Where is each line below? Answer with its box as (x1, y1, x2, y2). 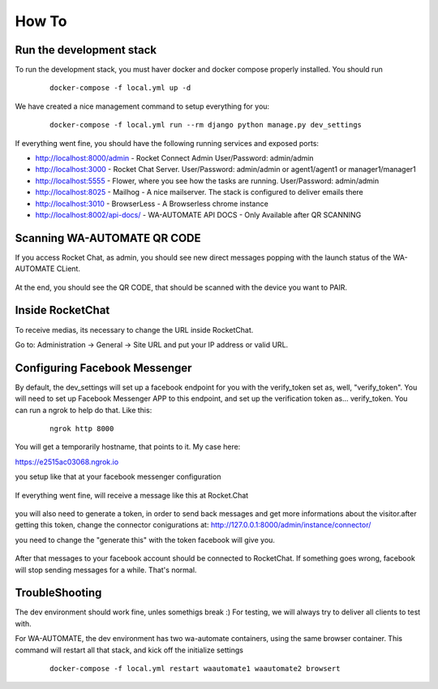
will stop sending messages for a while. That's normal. (15, 565, 197, 575)
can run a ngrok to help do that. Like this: (15, 405, 152, 415)
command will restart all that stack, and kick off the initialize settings (15, 645, 243, 655)
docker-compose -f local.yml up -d (49, 84, 191, 93)
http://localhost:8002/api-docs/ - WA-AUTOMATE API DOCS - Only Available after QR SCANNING (35, 209, 362, 219)
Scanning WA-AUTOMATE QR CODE (15, 231, 202, 245)
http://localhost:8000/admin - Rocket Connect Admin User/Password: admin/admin (35, 153, 314, 163)
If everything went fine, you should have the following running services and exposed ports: (15, 138, 320, 148)
